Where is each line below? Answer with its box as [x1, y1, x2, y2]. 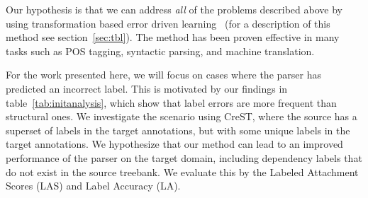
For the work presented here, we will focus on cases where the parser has [6, 67, 321, 82]
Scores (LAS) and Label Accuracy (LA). [6, 178, 181, 193]
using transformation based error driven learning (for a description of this [6, 16, 330, 30]
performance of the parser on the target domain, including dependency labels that [6, 150, 362, 165]
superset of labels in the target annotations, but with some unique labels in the [6, 122, 350, 137]
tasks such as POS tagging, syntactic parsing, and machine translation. [6, 43, 315, 58]
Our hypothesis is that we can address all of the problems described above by [6, 2, 342, 16]
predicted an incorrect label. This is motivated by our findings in [6, 81, 288, 95]
